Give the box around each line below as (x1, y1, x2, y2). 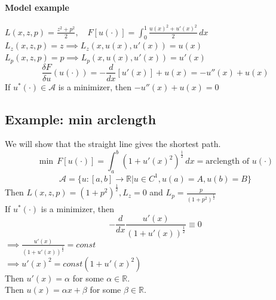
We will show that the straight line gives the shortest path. (5, 137, 221, 150)
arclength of (206, 157, 250, 166)
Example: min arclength (5, 109, 157, 128)
